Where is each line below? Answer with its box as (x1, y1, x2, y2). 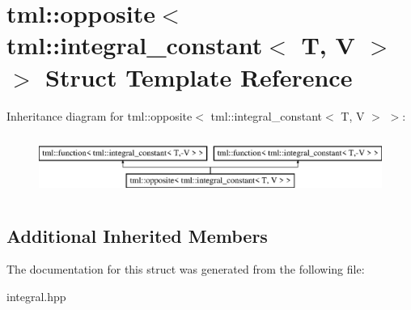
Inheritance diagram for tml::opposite (6, 107, 193, 124)
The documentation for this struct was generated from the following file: (6, 261, 365, 278)
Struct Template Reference (45, 60, 353, 93)
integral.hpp (6, 288, 66, 305)
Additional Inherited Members (6, 223, 268, 248)
